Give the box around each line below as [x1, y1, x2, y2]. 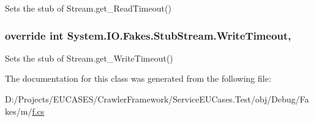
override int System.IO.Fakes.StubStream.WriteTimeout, [5, 27, 291, 43]
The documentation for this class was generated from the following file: [5, 72, 271, 85]
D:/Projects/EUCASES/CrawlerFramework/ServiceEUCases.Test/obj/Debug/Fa [5, 93, 309, 105]
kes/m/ [5, 104, 32, 117]
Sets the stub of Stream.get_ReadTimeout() [5, 2, 171, 14]
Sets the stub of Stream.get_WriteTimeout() [5, 51, 173, 64]
